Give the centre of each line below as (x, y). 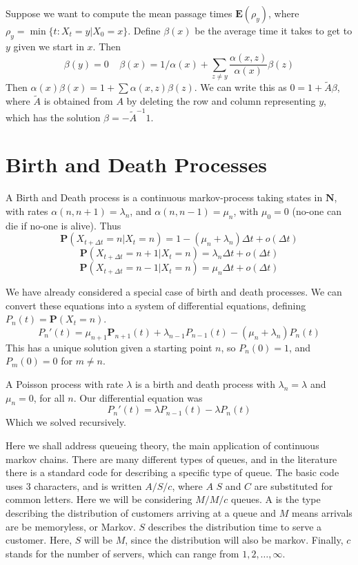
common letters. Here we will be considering (99, 499)
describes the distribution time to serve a (235, 526)
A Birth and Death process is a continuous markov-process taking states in (164, 197)
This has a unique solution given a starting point (109, 347)
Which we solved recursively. (66, 422)
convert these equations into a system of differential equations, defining (156, 305)
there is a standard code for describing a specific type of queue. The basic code (172, 472)
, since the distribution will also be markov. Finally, (234, 540)
